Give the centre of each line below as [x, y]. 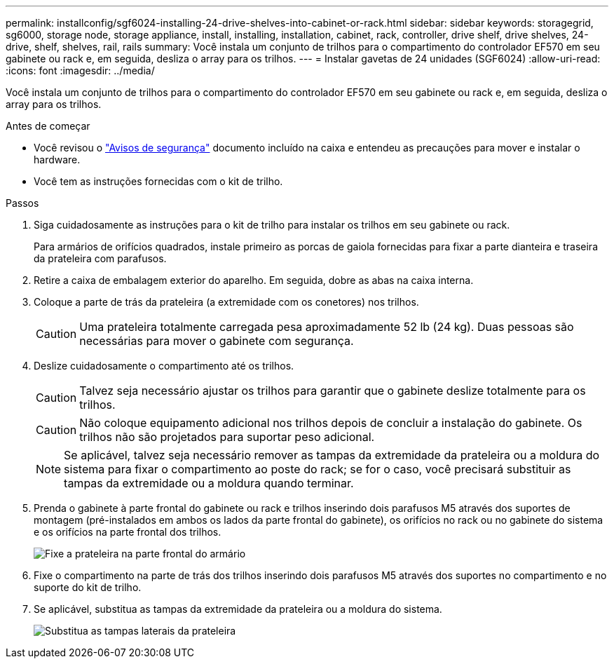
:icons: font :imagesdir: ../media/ [80, 70]
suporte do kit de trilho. [88, 587]
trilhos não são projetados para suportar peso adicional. [227, 437]
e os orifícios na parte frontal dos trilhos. [128, 532]
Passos [22, 203]
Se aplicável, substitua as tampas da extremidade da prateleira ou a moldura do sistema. [238, 609]
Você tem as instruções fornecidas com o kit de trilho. [158, 181]
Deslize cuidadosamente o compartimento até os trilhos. [164, 366]
